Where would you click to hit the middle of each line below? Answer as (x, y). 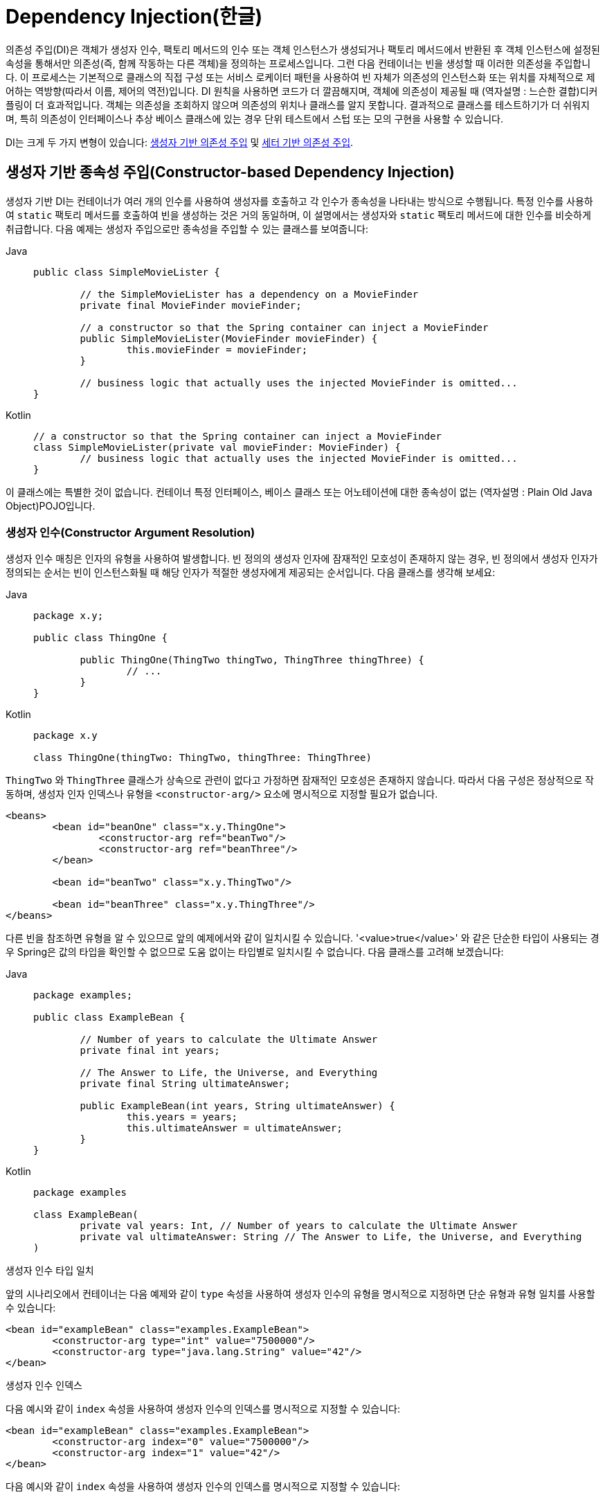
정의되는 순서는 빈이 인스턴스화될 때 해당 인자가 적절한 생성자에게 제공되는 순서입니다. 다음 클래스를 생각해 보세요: (251, 573)
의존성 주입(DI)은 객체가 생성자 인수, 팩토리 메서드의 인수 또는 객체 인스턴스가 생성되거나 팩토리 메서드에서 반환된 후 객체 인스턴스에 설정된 (303, 49)
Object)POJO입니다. (51, 505)
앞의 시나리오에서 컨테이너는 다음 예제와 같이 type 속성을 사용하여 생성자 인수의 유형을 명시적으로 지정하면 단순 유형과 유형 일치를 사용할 (300, 1294)
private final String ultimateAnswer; (185, 1084)
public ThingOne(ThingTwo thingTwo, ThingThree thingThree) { (252, 660)
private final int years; (150, 1051)
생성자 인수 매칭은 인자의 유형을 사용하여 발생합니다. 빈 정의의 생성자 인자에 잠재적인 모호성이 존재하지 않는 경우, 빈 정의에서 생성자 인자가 (302, 559)
